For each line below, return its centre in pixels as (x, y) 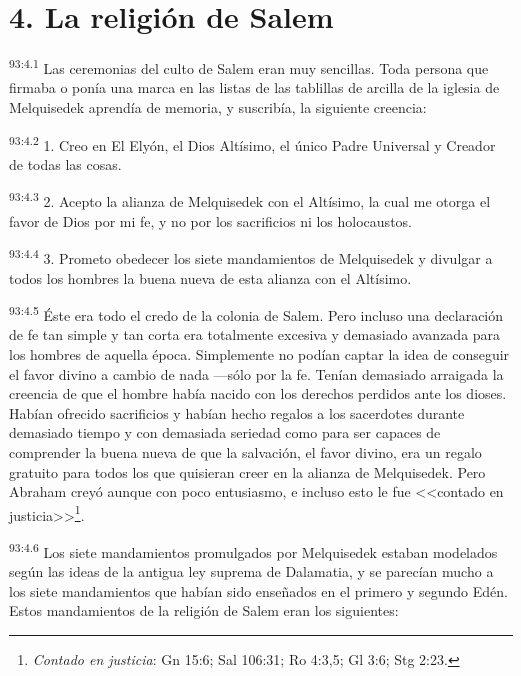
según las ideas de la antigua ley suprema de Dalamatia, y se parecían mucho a (251, 571)
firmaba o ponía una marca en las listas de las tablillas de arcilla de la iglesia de (254, 87)
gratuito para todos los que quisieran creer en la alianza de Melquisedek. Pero (247, 471)
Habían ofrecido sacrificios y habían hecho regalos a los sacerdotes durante (237, 412)
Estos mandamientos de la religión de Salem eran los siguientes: (204, 610)
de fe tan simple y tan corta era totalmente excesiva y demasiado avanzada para (255, 334)
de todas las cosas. (65, 163)
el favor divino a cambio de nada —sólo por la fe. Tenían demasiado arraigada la (256, 373)
